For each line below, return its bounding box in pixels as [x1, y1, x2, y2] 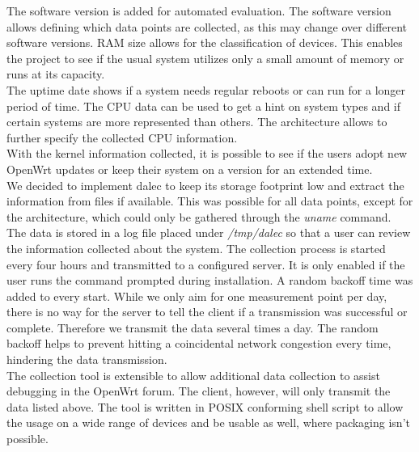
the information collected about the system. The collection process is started [6, 239, 386, 256]
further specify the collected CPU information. [6, 129, 238, 146]
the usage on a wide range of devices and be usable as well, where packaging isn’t [6, 414, 410, 431]
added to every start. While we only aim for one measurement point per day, [6, 287, 387, 304]
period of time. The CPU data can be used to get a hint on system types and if [6, 97, 401, 114]
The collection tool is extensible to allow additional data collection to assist [6, 366, 380, 383]
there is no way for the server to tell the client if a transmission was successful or [6, 303, 408, 320]
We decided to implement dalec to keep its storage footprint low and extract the [6, 176, 404, 193]
